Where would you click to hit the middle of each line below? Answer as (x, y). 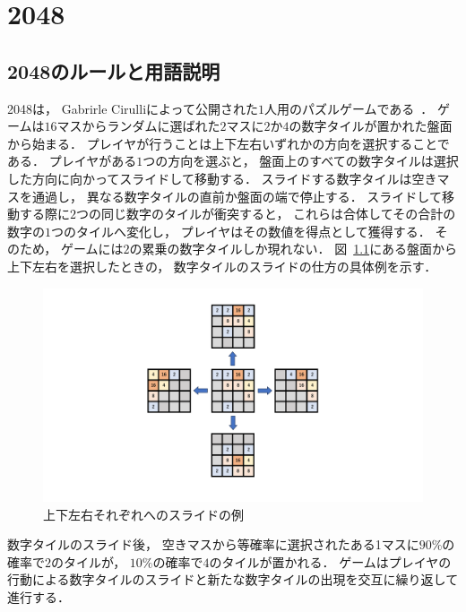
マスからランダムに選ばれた (138, 126)
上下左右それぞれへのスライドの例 (143, 514)
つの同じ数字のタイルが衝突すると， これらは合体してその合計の (266, 214)
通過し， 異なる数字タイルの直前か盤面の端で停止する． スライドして (237, 196)
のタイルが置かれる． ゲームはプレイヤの (330, 561)
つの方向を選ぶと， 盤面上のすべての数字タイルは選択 (301, 161)
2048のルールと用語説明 (114, 70)
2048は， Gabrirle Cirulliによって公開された (133, 108)
